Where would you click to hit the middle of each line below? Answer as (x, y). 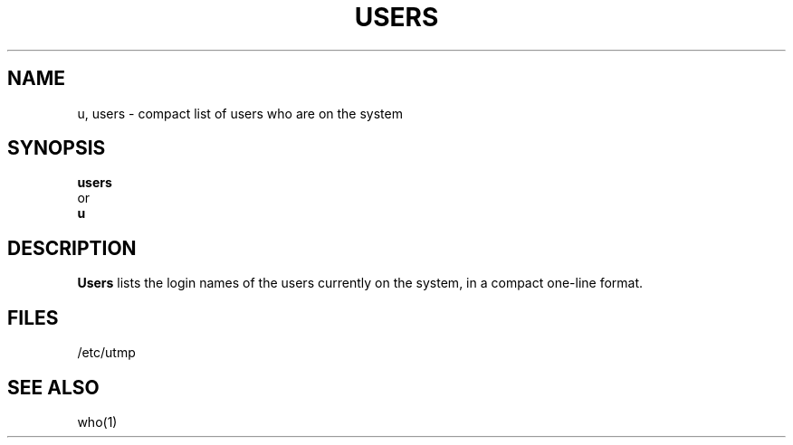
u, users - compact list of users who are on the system (240, 113)
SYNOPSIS (57, 148)
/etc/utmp (106, 353)
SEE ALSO (53, 387)
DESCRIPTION (72, 248)
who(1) (97, 421)
